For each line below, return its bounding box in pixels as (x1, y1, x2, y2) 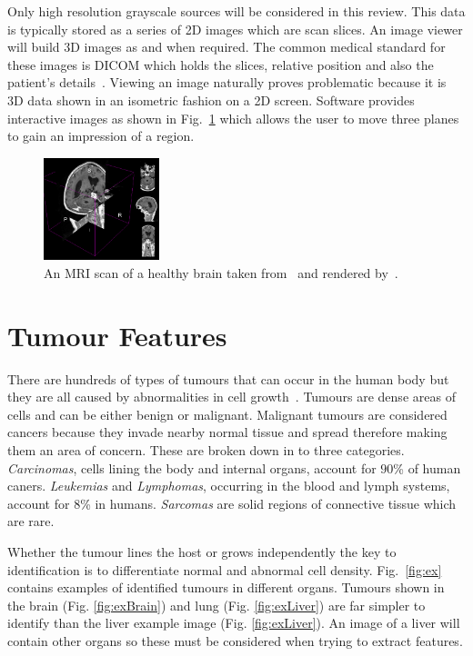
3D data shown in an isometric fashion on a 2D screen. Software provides (7, 90, 415, 109)
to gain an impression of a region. (7, 126, 195, 145)
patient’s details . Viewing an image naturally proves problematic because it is (7, 73, 447, 92)
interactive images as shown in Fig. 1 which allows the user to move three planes (7, 108, 459, 127)
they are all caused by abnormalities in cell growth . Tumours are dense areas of (7, 387, 456, 406)
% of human (393, 458, 461, 477)
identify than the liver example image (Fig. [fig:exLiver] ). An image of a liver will (7, 613, 460, 632)
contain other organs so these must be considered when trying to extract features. (7, 631, 463, 650)
